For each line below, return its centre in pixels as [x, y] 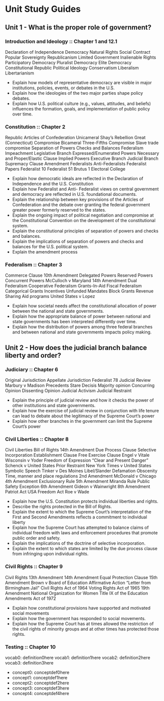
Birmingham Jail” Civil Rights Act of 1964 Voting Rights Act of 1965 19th [77, 588]
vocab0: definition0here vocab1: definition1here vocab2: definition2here [78, 658]
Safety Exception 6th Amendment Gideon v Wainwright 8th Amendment [78, 486]
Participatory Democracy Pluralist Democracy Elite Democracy [68, 62]
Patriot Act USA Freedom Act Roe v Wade [47, 492]
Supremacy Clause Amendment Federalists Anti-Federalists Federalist [76, 164]
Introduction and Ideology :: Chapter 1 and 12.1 [61, 41]
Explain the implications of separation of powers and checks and [78, 241]
